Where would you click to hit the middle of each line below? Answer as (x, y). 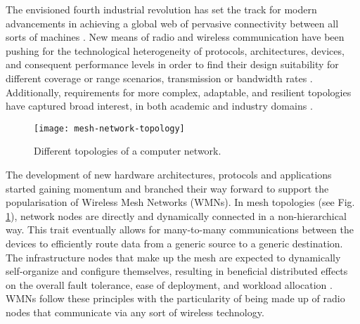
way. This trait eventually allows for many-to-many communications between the (180, 229)
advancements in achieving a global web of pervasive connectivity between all (172, 23)
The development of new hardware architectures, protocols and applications (169, 174)
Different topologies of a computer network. (128, 151)
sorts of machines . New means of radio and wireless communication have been (175, 37)
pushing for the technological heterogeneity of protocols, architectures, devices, (175, 50)
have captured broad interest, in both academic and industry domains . (159, 106)
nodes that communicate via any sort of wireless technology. (135, 312)
